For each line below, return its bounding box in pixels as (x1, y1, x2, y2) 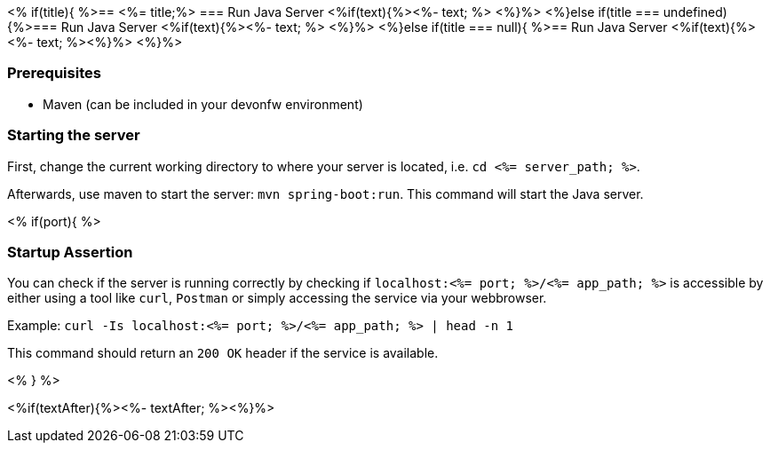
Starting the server (7, 126, 140, 145)
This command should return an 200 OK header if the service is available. (7, 345, 439, 361)
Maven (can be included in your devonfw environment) (43, 96, 363, 112)
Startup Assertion (7, 242, 133, 261)
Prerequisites (7, 64, 101, 83)
